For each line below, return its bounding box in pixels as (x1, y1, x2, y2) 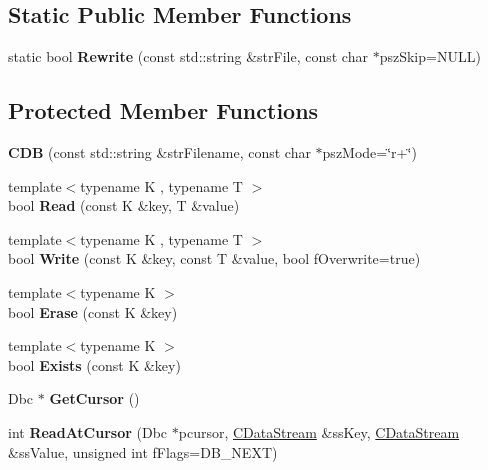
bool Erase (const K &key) (8, 301, 178, 322)
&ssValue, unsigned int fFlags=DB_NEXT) (8, 441, 278, 462)
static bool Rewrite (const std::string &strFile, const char (8, 46, 368, 67)
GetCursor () (49, 388, 140, 409)
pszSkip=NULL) (379, 46, 481, 67)
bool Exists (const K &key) (8, 354, 181, 375)
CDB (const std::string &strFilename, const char (8, 142, 311, 162)
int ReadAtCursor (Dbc (8, 421, 168, 442)
